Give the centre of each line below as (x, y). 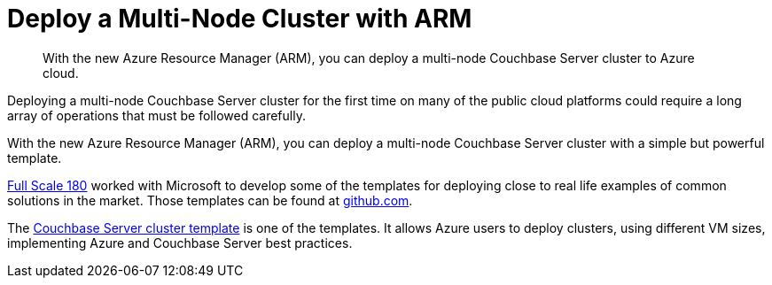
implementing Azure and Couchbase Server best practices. (180, 243)
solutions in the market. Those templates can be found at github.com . (210, 200)
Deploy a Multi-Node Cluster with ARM (240, 19)
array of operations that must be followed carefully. (156, 115)
